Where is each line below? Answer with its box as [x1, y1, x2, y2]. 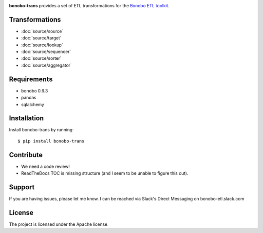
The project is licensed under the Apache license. [9, 221, 109, 227]
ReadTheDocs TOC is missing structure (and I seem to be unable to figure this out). [21, 170, 188, 176]
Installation [9, 114, 44, 123]
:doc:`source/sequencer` [21, 49, 71, 54]
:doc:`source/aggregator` [21, 62, 72, 68]
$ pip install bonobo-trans [18, 138, 85, 143]
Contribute [9, 151, 43, 159]
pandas [21, 95, 37, 101]
